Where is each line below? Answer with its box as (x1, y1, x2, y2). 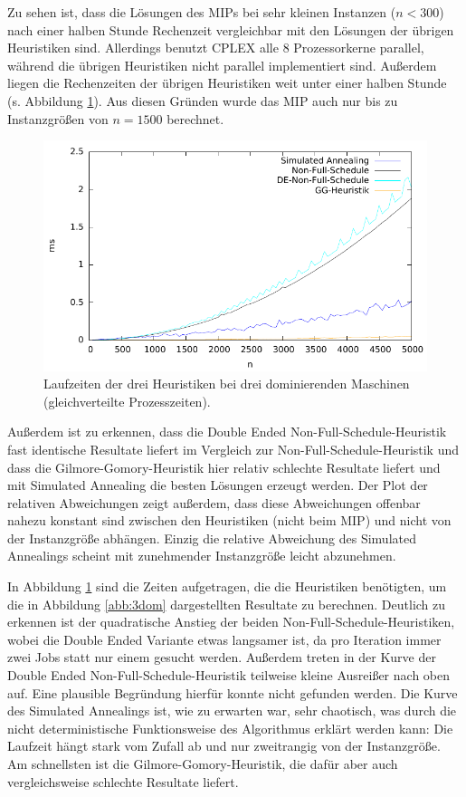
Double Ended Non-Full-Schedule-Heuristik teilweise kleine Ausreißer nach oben (7, 666, 451, 685)
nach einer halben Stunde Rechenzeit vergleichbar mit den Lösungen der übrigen (7, 20, 454, 39)
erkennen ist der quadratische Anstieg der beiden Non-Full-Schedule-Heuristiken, (7, 612, 455, 631)
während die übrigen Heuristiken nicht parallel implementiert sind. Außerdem (7, 55, 437, 74)
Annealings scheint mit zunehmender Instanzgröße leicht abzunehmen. (7, 546, 396, 565)
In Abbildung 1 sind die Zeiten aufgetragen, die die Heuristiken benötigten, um (7, 577, 447, 596)
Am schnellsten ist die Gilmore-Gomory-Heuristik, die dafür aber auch (7, 754, 398, 773)
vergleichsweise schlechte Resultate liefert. (7, 772, 239, 791)
